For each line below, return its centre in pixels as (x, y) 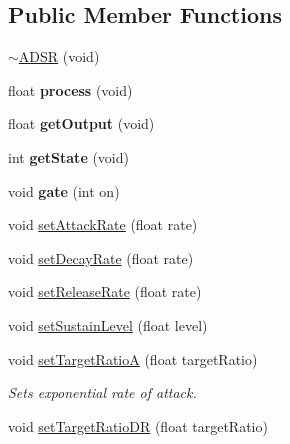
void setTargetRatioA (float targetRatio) (133, 358)
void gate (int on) (64, 190)
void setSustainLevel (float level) (108, 324)
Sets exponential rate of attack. (102, 392)
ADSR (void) (59, 56)
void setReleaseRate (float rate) (105, 291)
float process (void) (70, 89)
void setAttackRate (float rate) (103, 224)
